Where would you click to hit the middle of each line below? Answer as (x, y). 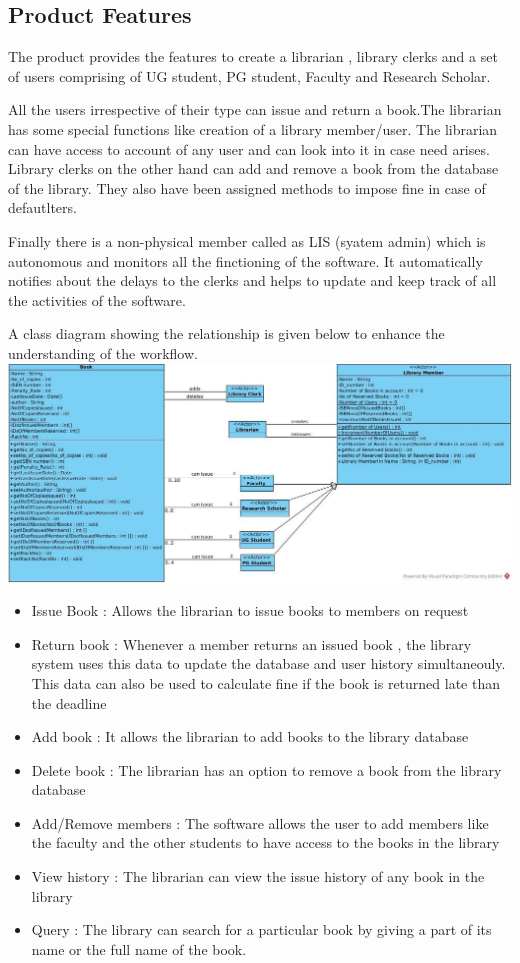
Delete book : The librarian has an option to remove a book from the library (266, 769)
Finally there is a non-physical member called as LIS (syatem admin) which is (247, 240)
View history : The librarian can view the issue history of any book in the (258, 876)
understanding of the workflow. (103, 352)
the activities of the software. (97, 299)
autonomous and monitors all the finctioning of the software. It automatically (245, 260)
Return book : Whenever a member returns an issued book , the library (251, 643)
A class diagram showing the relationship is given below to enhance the (226, 333)
